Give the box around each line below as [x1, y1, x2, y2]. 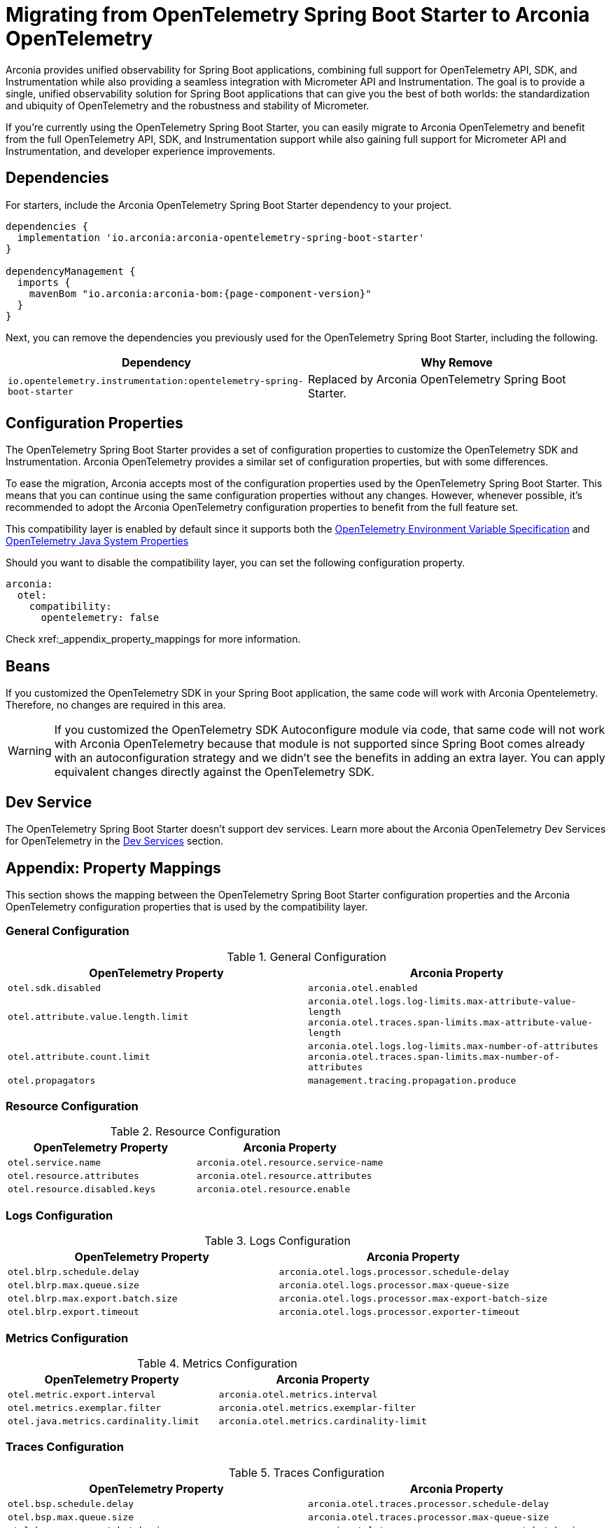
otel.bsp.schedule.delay [8, 1498, 134, 1509]
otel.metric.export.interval [8, 1389, 156, 1400]
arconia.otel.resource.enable [197, 1184, 351, 1195]
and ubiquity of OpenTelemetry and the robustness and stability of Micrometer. [6, 99, 370, 111]
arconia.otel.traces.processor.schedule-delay [308, 1498, 549, 1509]
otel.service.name [8, 1157, 101, 1168]
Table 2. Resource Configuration [110, 1124, 281, 1139]
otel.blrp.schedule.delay [8, 1267, 139, 1278]
